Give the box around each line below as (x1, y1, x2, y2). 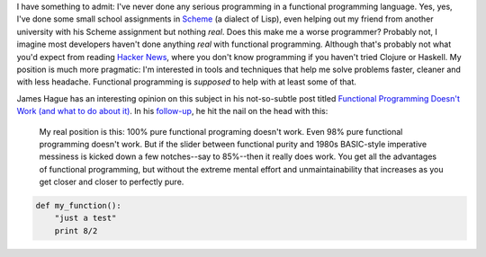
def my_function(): (35, 200, 121, 211)
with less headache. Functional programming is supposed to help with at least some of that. (16, 76, 357, 87)
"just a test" (54, 213, 117, 224)
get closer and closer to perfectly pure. (39, 176, 184, 188)
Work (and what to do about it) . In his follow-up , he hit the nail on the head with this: (16, 106, 328, 117)
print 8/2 (54, 226, 98, 235)
